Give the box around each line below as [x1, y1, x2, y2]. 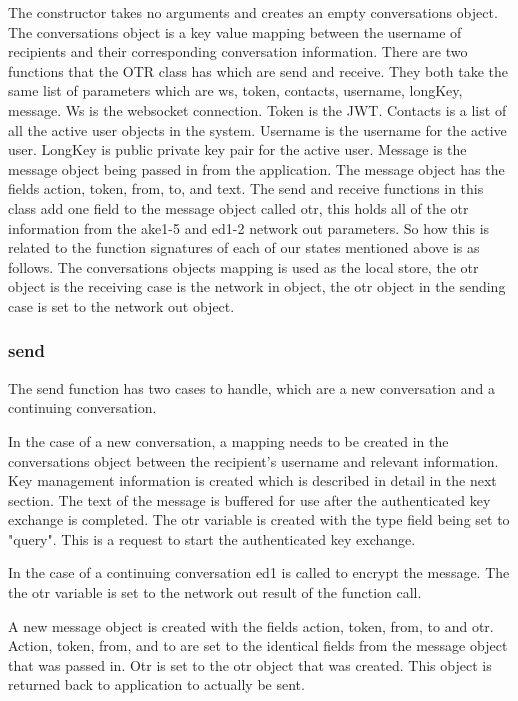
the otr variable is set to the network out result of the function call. [8, 582, 422, 603]
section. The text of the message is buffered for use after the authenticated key [8, 489, 491, 510]
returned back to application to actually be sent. [8, 674, 305, 695]
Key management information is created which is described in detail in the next [8, 470, 497, 491]
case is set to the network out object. [8, 295, 235, 316]
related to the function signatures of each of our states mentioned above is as [8, 237, 480, 258]
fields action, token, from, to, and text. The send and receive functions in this [8, 178, 484, 199]
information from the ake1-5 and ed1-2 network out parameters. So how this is [8, 217, 490, 238]
